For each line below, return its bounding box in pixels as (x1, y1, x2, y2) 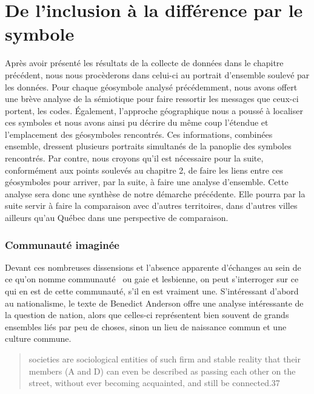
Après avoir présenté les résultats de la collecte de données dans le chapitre (5, 56, 284, 69)
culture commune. (5, 332, 72, 345)
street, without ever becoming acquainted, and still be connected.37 (28, 376, 280, 389)
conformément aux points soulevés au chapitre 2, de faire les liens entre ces (5, 163, 283, 176)
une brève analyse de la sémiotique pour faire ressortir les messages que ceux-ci (5, 92, 299, 105)
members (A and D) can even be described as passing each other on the (28, 364, 296, 377)
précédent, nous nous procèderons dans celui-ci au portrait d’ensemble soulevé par (5, 68, 310, 81)
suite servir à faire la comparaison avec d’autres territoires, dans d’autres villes (5, 199, 298, 212)
